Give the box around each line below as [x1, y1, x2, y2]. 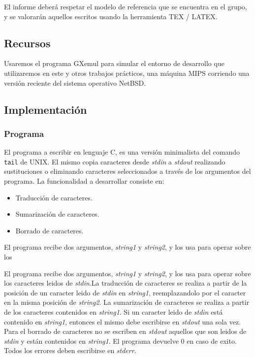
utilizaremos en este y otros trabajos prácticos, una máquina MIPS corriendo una [4, 67, 250, 78]
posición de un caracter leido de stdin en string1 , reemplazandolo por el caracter [4, 287, 246, 297]
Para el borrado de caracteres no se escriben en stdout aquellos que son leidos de [4, 326, 247, 336]
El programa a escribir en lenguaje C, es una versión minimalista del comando [4, 147, 240, 157]
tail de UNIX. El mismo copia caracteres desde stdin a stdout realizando [4, 156, 225, 166]
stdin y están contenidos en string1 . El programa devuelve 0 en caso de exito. [4, 335, 237, 346]
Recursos [4, 35, 51, 50]
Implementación [4, 101, 87, 117]
